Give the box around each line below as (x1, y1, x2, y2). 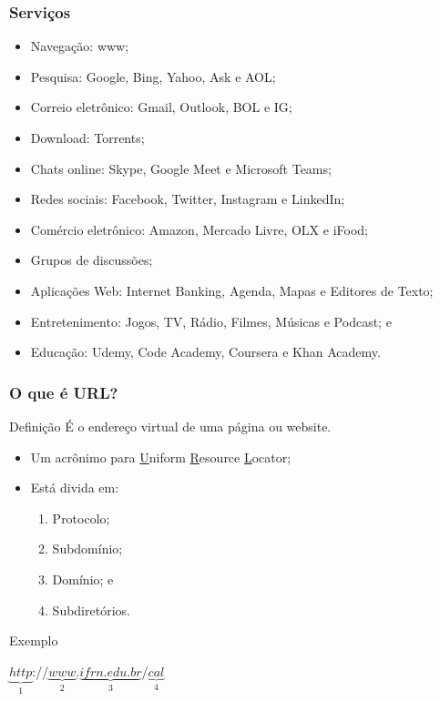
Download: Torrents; (30, 128, 145, 147)
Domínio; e (52, 569, 114, 588)
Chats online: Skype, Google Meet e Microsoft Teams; (30, 158, 332, 178)
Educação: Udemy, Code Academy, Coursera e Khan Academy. (30, 342, 381, 361)
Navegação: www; (30, 36, 129, 56)
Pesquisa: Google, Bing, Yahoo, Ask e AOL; (30, 66, 276, 86)
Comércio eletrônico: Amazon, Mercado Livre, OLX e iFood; (30, 219, 368, 239)
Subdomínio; (52, 539, 123, 558)
